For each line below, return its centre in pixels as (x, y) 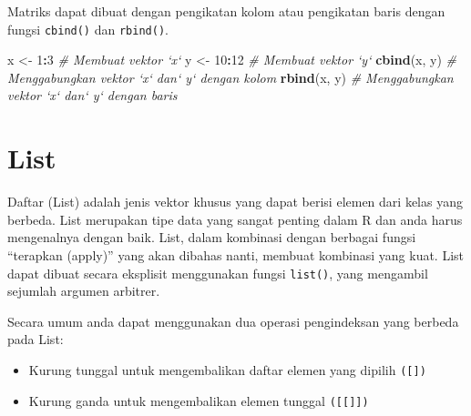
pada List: (36, 339)
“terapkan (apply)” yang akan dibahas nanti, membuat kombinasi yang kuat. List (236, 254)
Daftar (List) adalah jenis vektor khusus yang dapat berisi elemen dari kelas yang (235, 202)
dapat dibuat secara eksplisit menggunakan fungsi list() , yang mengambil (218, 273)
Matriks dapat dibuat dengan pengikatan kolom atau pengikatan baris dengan (226, 11)
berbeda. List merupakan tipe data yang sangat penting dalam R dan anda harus (235, 219)
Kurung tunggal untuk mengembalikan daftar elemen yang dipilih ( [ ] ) (227, 369)
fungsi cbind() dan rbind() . (88, 29)
